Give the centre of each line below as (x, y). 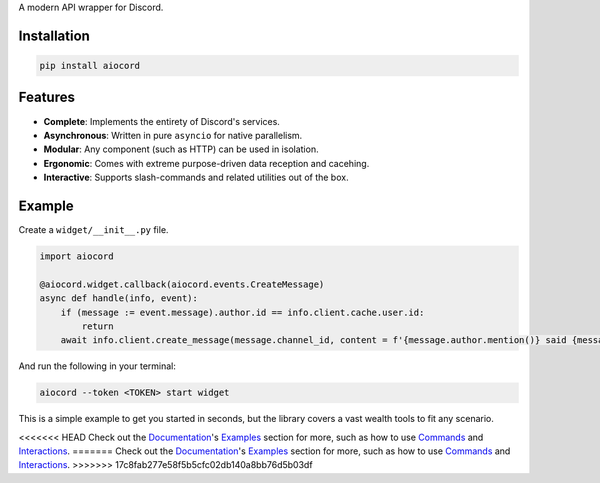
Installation (54, 35)
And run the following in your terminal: (97, 366)
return (97, 326)
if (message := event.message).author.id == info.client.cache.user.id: (242, 312)
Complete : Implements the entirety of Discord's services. (161, 121)
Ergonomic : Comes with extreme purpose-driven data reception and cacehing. (206, 163)
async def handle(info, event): (119, 298)
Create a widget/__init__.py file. (93, 229)
